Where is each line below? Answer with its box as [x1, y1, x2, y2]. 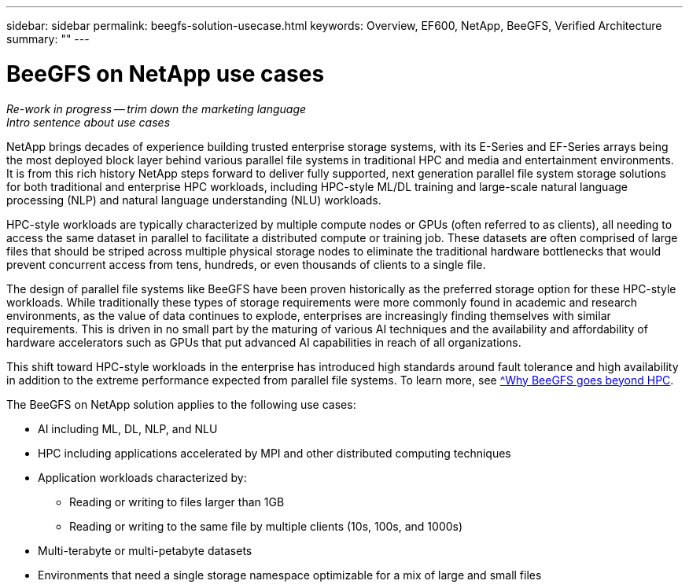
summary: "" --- [6, 32, 90, 46]
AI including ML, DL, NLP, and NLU [38, 421, 218, 435]
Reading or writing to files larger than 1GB [69, 494, 285, 509]
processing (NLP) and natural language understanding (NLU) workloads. [6, 193, 381, 207]
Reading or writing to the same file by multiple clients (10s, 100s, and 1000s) [69, 519, 463, 533]
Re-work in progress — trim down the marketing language [6, 101, 307, 116]
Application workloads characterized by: [38, 470, 247, 484]
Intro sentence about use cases [6, 115, 171, 129]
